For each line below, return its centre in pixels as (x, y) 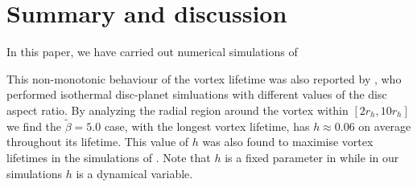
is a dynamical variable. (134, 173)
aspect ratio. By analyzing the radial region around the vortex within (178, 110)
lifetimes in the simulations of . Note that (109, 157)
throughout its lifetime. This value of (98, 142)
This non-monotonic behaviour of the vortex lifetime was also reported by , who (204, 78)
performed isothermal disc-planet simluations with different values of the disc (197, 94)
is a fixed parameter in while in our (312, 157)
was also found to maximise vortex (288, 142)
